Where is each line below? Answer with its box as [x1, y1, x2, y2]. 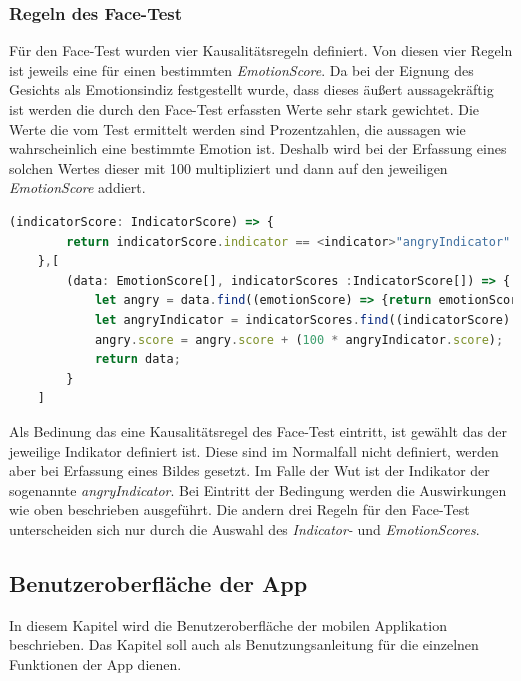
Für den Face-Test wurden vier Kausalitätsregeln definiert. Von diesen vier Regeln [9, 40, 513, 61]
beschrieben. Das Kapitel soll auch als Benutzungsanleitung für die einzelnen [9, 634, 479, 655]
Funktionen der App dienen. [9, 653, 182, 674]
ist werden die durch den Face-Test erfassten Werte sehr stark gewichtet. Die [9, 99, 480, 119]
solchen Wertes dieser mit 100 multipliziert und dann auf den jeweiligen [9, 157, 448, 178]
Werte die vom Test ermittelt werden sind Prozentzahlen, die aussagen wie [9, 118, 466, 139]
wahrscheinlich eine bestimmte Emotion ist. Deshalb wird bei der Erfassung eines [9, 138, 507, 159]
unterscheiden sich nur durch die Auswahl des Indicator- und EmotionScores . [9, 518, 480, 539]
